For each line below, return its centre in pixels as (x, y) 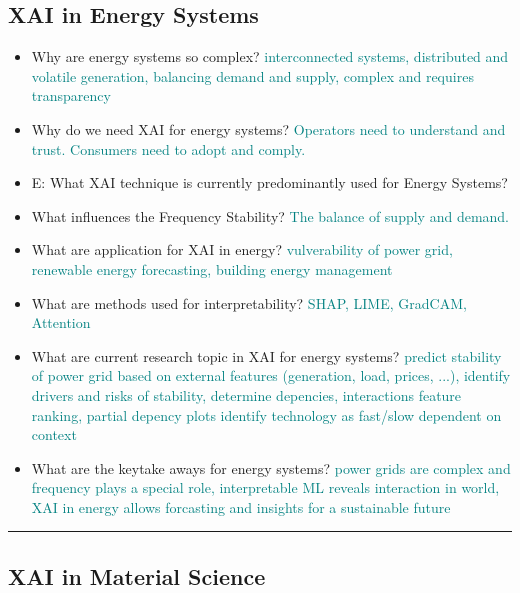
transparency (71, 95)
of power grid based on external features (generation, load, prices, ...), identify (271, 375)
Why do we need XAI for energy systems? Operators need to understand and (268, 128)
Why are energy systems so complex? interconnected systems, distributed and (270, 56)
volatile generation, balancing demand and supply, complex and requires (252, 75)
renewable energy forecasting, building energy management (212, 268)
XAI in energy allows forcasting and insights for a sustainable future (241, 506)
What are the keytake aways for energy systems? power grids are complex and (271, 467)
